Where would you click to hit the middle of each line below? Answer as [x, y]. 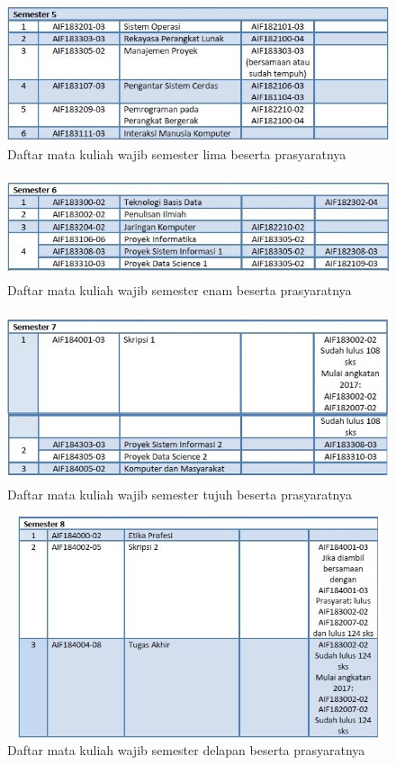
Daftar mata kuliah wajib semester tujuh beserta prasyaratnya [180, 495]
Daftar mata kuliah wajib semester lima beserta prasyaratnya [177, 153]
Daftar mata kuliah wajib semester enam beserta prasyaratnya [180, 290]
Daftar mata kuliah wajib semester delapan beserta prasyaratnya [186, 750]
